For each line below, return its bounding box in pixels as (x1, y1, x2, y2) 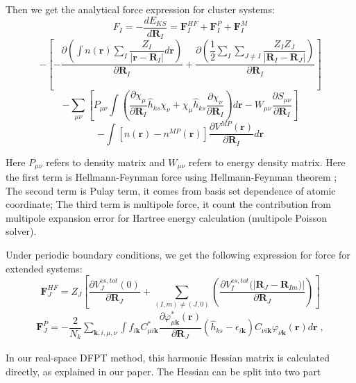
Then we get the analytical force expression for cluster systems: (6, 2, 275, 16)
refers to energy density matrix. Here (188, 154, 346, 169)
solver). (6, 224, 37, 238)
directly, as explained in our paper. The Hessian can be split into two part (6, 364, 321, 378)
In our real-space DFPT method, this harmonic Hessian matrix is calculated (6, 350, 330, 365)
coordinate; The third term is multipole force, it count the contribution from (6, 197, 331, 211)
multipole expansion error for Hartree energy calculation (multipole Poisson (6, 210, 328, 225)
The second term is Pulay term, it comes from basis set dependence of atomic (6, 183, 336, 197)
